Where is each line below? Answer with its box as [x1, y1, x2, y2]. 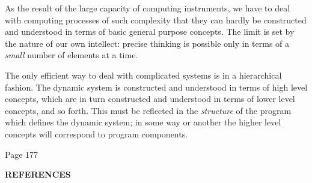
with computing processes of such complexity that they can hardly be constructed [5, 13, 307, 26]
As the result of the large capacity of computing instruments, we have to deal [5, 2, 290, 14]
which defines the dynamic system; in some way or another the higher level [5, 116, 281, 128]
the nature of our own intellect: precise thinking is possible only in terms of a [5, 37, 290, 49]
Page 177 [5, 148, 38, 160]
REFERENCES [5, 168, 71, 181]
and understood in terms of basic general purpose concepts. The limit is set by [5, 25, 295, 38]
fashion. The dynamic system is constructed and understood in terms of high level [5, 80, 308, 93]
